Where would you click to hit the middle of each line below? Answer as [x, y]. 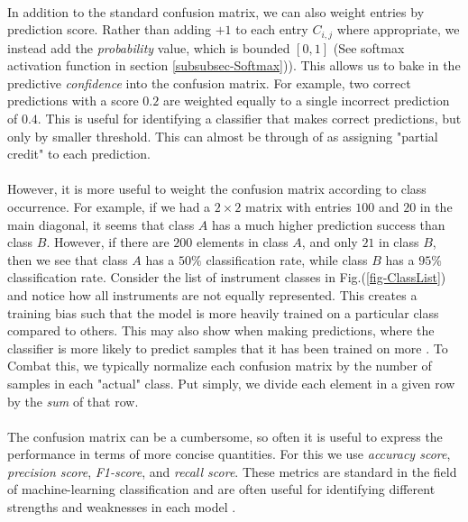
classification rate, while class [287, 259]
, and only [330, 242]
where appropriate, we [398, 29]
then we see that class [68, 259]
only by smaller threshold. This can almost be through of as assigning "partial [223, 136]
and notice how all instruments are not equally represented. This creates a [212, 294]
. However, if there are [108, 242]
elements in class [242, 242]
